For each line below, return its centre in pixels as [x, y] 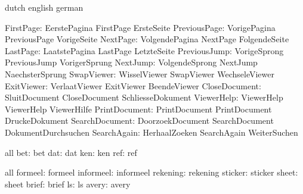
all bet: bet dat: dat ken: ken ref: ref [71, 152]
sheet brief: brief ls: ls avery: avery [68, 184]
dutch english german [44, 7]
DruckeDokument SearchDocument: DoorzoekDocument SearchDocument [139, 121]
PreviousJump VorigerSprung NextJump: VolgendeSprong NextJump [131, 62]
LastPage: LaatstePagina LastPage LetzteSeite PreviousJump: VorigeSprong [144, 50]
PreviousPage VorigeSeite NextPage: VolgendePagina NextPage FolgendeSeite [147, 39]
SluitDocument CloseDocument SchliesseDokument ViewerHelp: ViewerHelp [144, 97]
